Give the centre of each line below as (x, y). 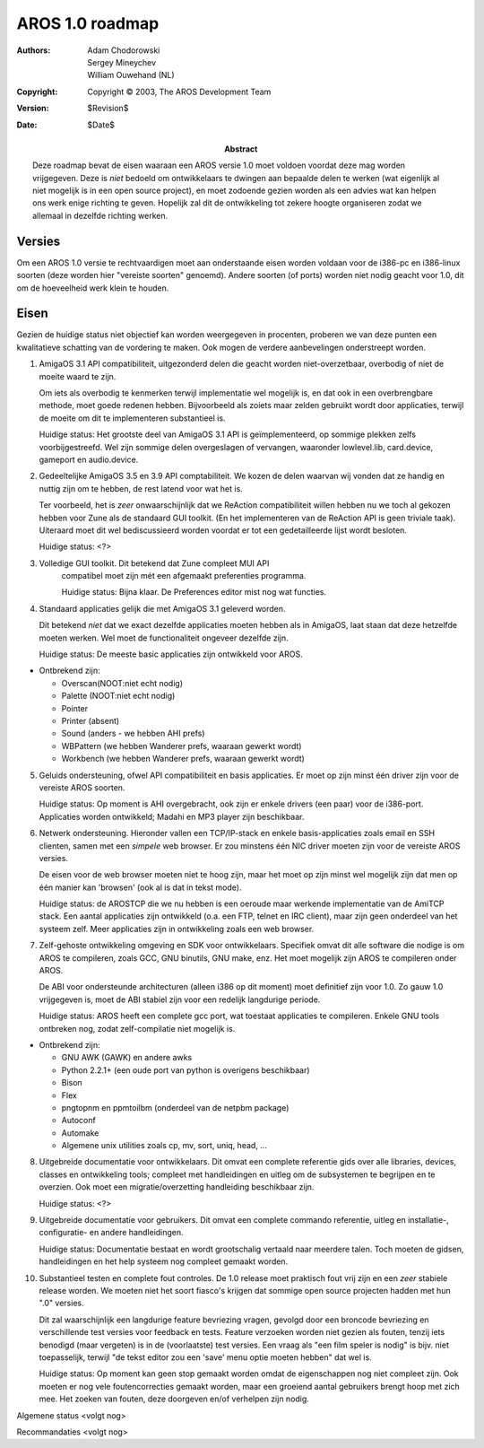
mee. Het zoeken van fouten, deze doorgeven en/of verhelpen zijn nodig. (174, 1399)
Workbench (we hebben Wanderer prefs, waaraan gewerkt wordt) (183, 759)
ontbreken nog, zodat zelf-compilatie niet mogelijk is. (137, 1028)
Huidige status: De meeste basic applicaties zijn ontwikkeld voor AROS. (171, 654)
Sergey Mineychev (122, 62)
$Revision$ (108, 109)
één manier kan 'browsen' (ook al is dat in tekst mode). (140, 887)
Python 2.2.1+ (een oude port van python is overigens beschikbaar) (186, 1070)
